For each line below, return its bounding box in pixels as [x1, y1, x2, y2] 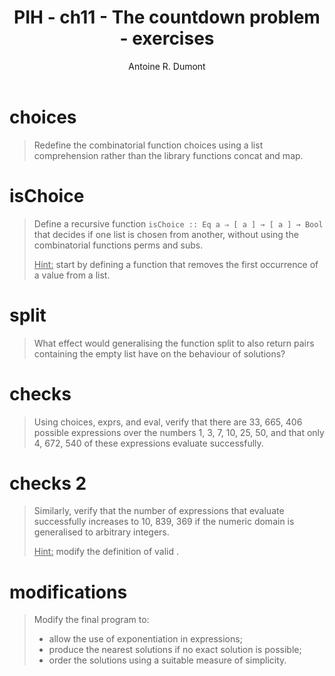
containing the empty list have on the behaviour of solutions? [33, 347, 286, 360]
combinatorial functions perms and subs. [33, 239, 204, 251]
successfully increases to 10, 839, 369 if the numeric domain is [33, 516, 295, 528]
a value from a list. [33, 269, 111, 281]
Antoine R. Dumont [128, 60, 206, 72]
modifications [9, 581, 128, 603]
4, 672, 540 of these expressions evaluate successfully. [33, 437, 264, 449]
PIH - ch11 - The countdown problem [13, 6, 321, 29]
